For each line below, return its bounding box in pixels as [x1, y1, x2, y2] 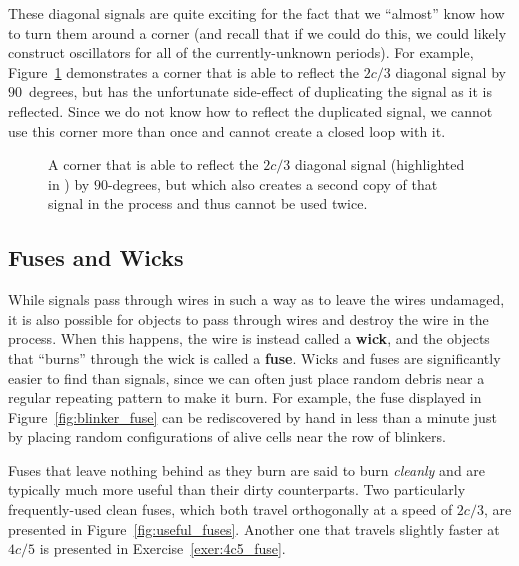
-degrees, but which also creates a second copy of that [107, 173, 438, 194]
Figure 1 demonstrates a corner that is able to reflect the [8, 61, 359, 82]
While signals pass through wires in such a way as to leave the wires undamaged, [8, 289, 505, 310]
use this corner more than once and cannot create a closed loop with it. [8, 120, 446, 141]
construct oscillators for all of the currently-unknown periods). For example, [8, 42, 474, 63]
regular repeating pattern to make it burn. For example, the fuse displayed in [8, 387, 482, 408]
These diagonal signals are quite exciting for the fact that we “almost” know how [8, 3, 505, 23]
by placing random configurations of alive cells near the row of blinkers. [8, 426, 446, 447]
